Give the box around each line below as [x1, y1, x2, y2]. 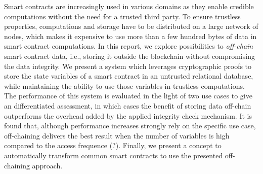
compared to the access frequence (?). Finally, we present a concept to [4, 140, 222, 151]
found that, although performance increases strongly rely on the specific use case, [4, 120, 256, 131]
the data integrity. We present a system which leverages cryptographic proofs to [4, 60, 252, 71]
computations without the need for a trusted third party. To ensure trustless [4, 11, 241, 21]
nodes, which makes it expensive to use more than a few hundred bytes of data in [4, 30, 257, 41]
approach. [32, 160, 63, 170]
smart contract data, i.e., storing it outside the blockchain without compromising [4, 50, 255, 61]
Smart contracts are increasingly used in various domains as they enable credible [4, 1, 254, 11]
